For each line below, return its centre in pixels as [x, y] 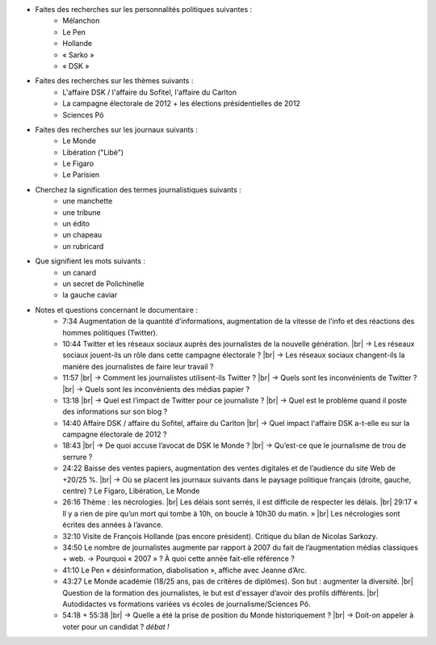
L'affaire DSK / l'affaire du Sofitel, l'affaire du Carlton [150, 92]
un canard [80, 272]
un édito [76, 224]
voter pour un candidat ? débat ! [116, 626]
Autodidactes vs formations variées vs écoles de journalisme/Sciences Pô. [187, 604]
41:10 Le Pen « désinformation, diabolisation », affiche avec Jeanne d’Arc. [184, 570]
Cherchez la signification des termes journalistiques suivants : [138, 189]
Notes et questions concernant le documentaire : [116, 310]
